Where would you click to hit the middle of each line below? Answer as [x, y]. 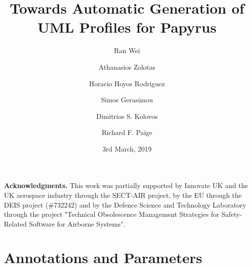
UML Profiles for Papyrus [127, 27]
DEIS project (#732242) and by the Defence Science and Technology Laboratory [125, 204]
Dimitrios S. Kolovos [127, 116]
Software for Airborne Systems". [77, 223]
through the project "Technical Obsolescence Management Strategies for [112, 214]
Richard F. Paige [127, 132]
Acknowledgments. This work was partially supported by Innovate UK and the [126, 185]
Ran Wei [127, 50]
